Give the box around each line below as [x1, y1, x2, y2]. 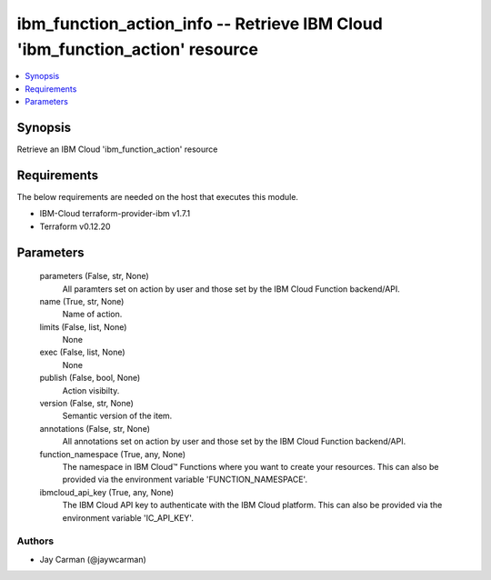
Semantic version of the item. [62, 410, 173, 422]
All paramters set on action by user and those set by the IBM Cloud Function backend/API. [62, 283, 400, 295]
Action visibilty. [62, 385, 120, 395]
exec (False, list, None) [39, 346, 126, 358]
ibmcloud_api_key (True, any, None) [39, 486, 175, 497]
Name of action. [62, 309, 123, 320]
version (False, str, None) [39, 398, 134, 409]
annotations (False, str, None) [39, 423, 150, 434]
